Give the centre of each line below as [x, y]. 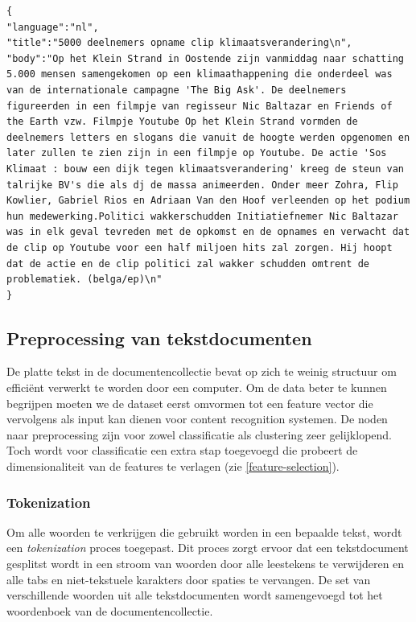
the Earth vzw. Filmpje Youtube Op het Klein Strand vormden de [182, 122]
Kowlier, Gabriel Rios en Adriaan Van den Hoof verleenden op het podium [208, 201]
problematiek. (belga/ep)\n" [84, 280]
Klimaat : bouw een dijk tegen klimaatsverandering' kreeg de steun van [205, 169]
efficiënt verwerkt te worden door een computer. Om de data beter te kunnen [197, 387]
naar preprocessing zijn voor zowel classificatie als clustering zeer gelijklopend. [200, 434]
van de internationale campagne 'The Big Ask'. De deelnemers [177, 90]
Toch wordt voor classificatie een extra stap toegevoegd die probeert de [182, 450]
